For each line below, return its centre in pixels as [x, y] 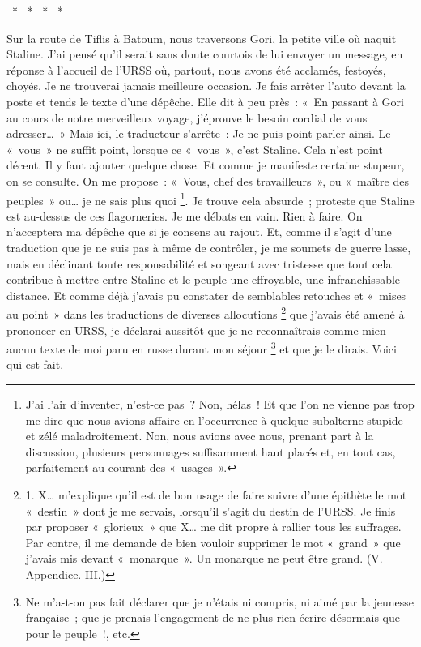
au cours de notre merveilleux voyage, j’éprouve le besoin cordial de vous [187, 117]
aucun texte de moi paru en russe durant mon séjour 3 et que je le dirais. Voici [202, 347]
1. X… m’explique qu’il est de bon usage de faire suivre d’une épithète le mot [216, 495]
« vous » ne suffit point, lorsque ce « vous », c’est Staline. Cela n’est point [195, 149]
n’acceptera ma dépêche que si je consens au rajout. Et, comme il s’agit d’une [199, 231]
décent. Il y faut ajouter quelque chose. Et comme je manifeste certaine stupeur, [206, 165]
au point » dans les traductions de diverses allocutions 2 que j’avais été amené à [206, 313]
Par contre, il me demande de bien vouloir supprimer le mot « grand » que [213, 542]
